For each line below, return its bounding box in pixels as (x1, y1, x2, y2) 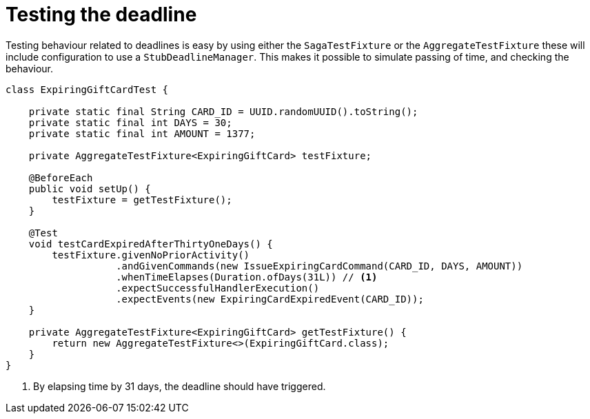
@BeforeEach (28, 172, 93, 183)
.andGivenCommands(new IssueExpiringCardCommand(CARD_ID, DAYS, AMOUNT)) (116, 260, 523, 272)
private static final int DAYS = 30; (28, 116, 232, 128)
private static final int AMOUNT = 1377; (28, 127, 256, 139)
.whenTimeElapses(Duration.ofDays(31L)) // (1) (116, 271, 378, 283)
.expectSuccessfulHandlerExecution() (116, 282, 320, 294)
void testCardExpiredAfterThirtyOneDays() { (28, 238, 273, 249)
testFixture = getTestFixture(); (52, 194, 232, 205)
